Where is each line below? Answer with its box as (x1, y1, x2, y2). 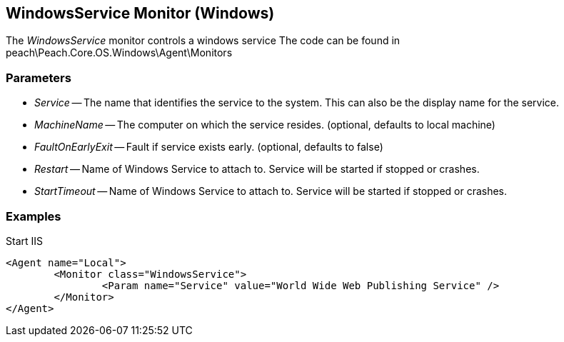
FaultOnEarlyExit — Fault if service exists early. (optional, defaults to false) (34, 141, 383, 154)
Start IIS (6, 234, 44, 247)
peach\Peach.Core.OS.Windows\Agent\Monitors (6, 46, 233, 59)
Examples (6, 208, 61, 223)
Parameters (6, 70, 71, 85)
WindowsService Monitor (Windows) (6, 4, 275, 22)
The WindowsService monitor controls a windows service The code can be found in (6, 34, 401, 47)
